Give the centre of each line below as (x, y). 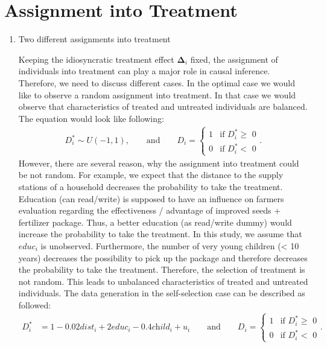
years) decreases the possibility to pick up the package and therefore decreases (163, 257)
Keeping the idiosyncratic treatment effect (96, 59)
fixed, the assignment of (234, 59)
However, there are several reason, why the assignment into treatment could (159, 163)
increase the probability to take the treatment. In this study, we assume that (160, 234)
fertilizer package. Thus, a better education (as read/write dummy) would (155, 222)
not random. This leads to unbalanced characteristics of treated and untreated (163, 281)
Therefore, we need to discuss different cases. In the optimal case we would (157, 82)
